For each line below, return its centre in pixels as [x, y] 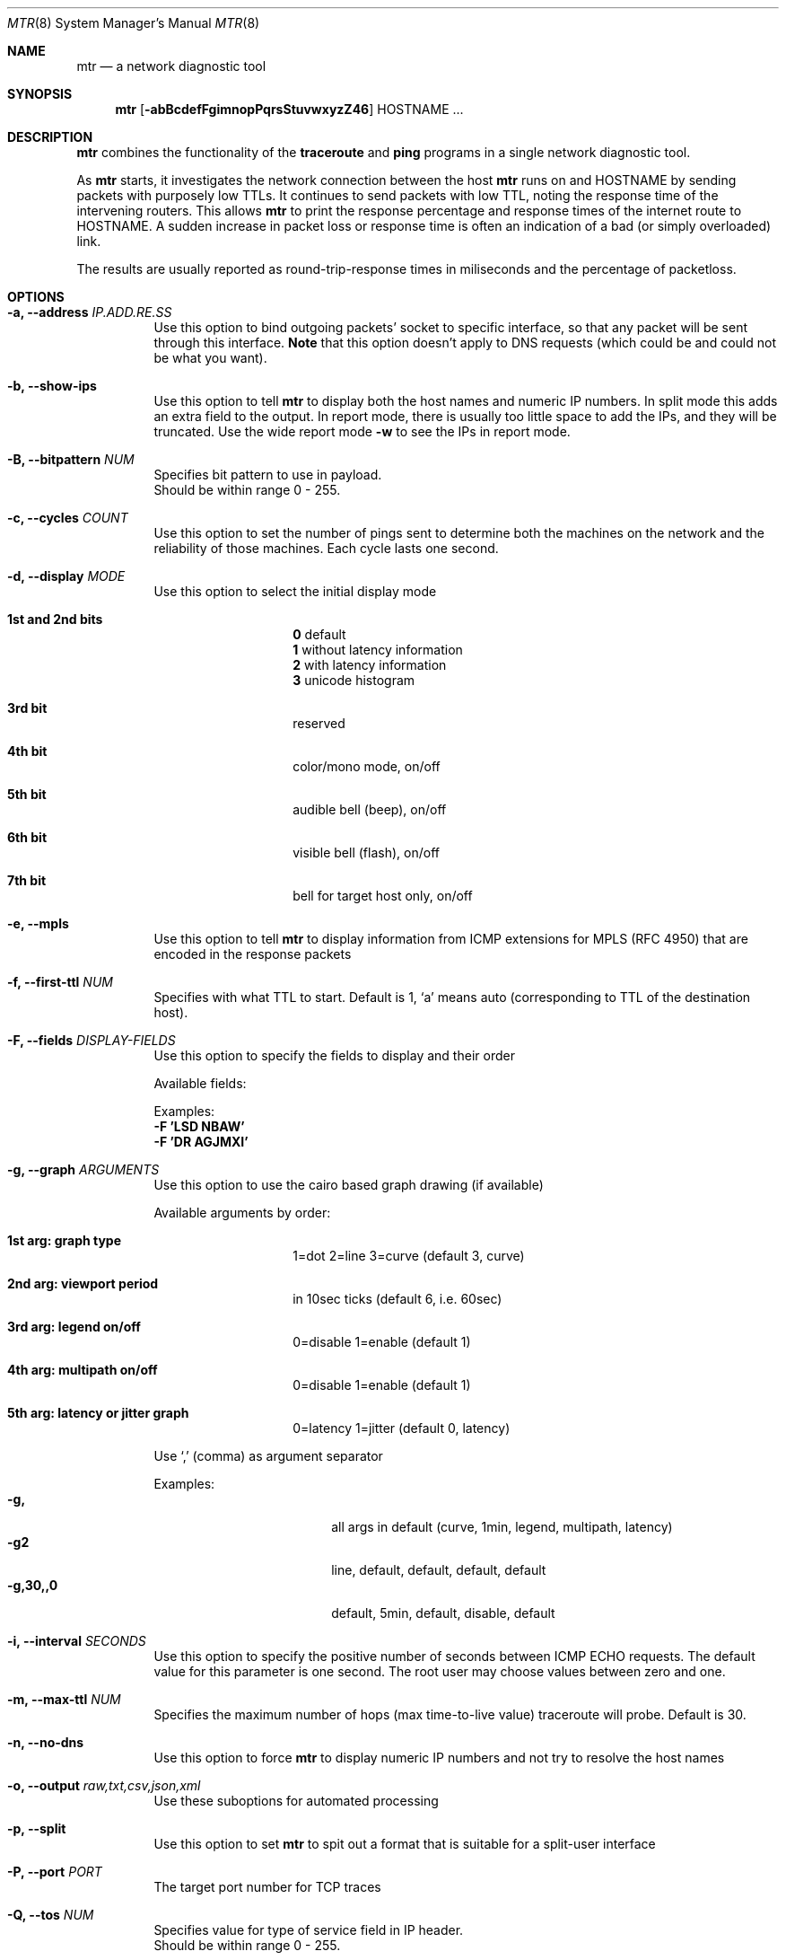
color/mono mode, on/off [367, 766]
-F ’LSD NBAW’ [199, 1126]
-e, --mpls [38, 923]
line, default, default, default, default [439, 1570]
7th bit [27, 880]
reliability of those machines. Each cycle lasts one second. [326, 548]
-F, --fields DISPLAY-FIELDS [92, 1040]
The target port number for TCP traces [267, 1887]
